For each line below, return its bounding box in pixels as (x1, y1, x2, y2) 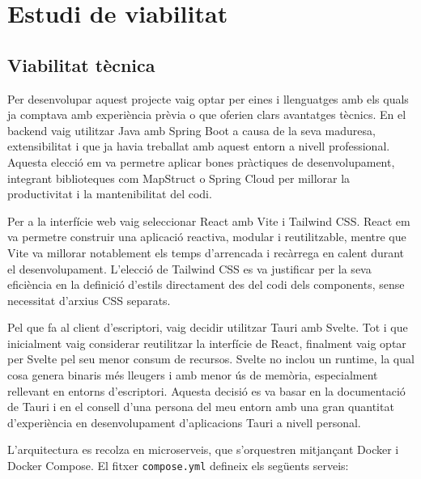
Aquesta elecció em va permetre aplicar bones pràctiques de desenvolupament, (7, 153, 395, 170)
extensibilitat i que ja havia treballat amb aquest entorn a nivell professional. (7, 138, 390, 155)
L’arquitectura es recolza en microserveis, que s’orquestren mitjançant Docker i (7, 441, 399, 458)
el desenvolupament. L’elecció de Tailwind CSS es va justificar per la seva (7, 260, 372, 277)
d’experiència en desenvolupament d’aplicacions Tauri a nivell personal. (7, 413, 361, 430)
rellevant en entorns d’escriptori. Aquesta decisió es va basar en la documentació (7, 382, 406, 399)
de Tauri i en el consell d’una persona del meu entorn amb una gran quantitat (7, 398, 394, 415)
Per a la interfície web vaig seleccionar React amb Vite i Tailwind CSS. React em (7, 212, 410, 229)
